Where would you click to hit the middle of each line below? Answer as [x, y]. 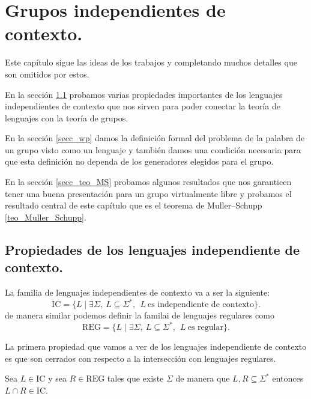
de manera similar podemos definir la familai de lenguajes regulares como [140, 315]
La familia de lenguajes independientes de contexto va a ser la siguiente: [137, 292]
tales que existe [135, 378]
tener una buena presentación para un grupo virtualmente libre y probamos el [148, 193]
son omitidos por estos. [47, 74]
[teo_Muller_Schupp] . [46, 217]
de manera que [203, 378]
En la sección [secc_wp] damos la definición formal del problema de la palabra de [155, 138]
